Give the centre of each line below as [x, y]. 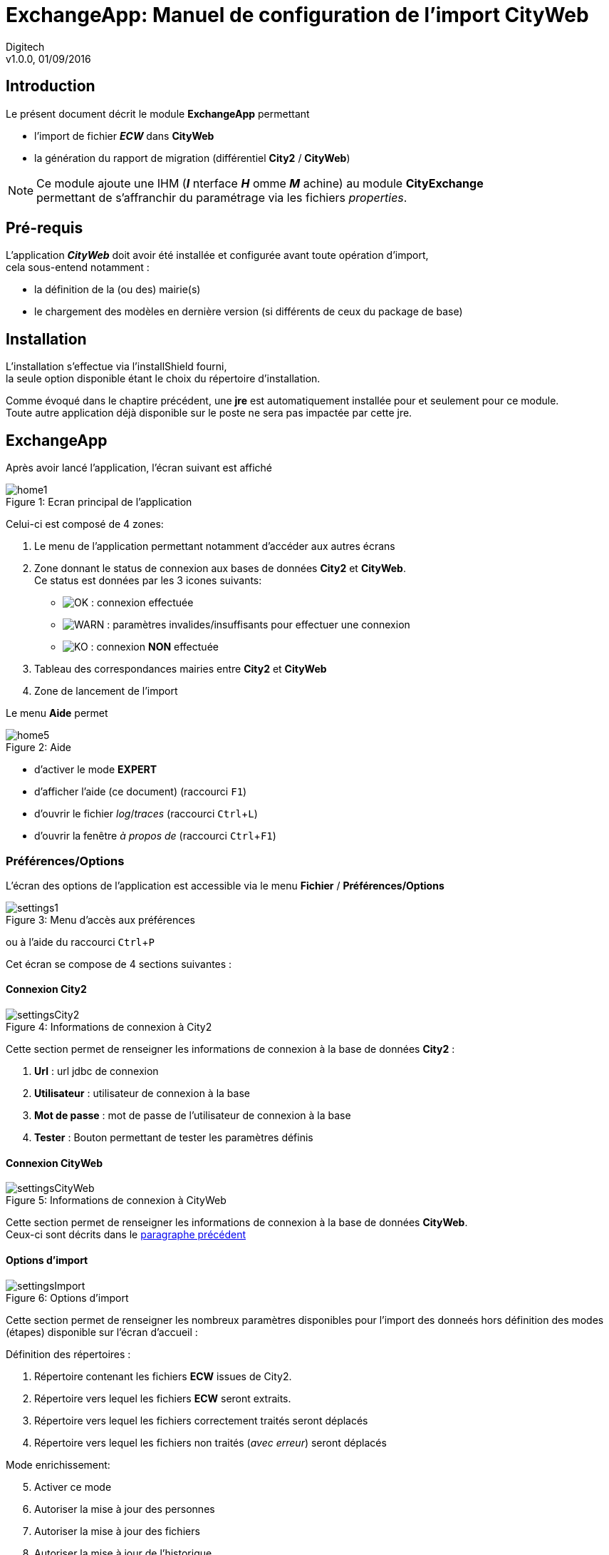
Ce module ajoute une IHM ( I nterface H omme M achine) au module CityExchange [260, 183]
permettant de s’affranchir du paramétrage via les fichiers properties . [222, 197]
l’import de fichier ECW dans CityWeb [124, 136]
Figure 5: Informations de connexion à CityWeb [116, 1200]
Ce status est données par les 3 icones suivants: [148, 581]
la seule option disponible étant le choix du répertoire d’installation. [163, 379]
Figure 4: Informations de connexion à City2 [109, 1027]
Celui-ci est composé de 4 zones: [85, 524]
